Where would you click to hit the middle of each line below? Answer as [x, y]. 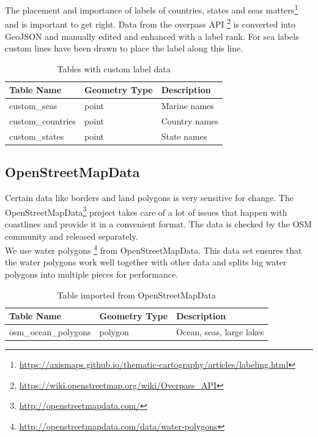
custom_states [37, 136]
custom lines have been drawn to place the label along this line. [124, 48]
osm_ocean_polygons [50, 332]
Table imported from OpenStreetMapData [136, 294]
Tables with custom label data [114, 68]
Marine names [187, 106]
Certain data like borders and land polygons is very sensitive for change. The [149, 198]
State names [184, 136]
